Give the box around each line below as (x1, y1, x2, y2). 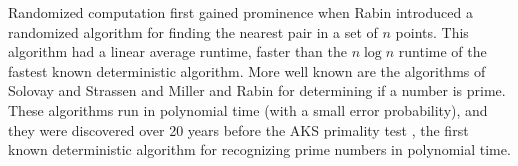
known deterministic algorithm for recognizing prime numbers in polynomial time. (8, 139, 511, 160)
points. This (395, 21, 469, 42)
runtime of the (398, 41, 487, 62)
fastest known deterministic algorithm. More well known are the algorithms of (8, 60, 486, 81)
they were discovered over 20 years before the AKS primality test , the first (8, 119, 469, 140)
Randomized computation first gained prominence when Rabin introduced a (8, 2, 473, 22)
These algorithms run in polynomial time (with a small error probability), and (8, 99, 488, 120)
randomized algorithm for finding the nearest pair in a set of (8, 21, 378, 42)
